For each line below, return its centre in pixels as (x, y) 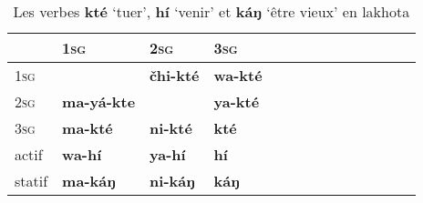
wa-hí (82, 154)
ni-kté (171, 128)
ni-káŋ (172, 181)
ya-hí (168, 154)
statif (31, 181)
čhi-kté (175, 75)
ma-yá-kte (99, 101)
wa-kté (238, 75)
